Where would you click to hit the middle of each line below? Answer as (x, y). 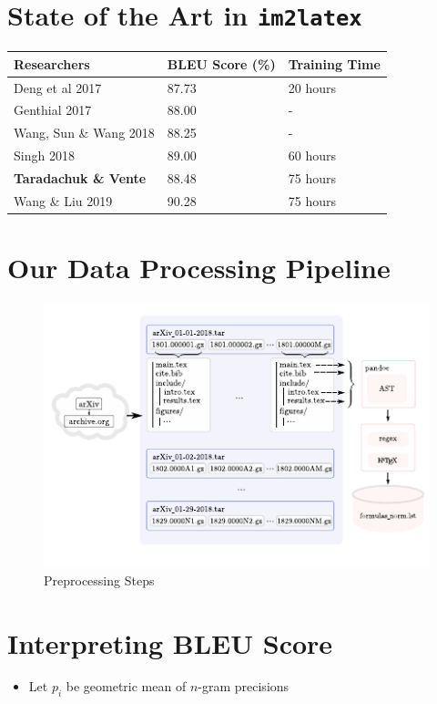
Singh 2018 (44, 155)
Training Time (334, 63)
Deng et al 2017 (58, 87)
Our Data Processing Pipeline (199, 268)
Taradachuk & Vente (80, 177)
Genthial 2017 (53, 110)
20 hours (312, 87)
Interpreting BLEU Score (170, 642)
